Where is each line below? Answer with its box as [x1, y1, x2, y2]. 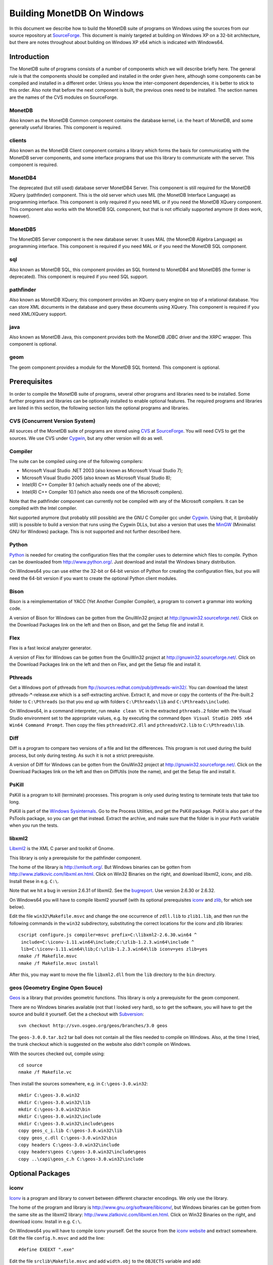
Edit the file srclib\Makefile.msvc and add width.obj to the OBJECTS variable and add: [9, 1258, 202, 1264]
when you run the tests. [9, 822, 59, 828]
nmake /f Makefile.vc [18, 1069, 72, 1075]
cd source [18, 1063, 42, 1068]
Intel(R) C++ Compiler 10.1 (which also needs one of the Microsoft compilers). [22, 489, 184, 495]
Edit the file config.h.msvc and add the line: [9, 1235, 105, 1241]
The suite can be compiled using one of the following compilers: [9, 458, 144, 464]
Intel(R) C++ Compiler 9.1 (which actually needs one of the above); [22, 482, 161, 488]
